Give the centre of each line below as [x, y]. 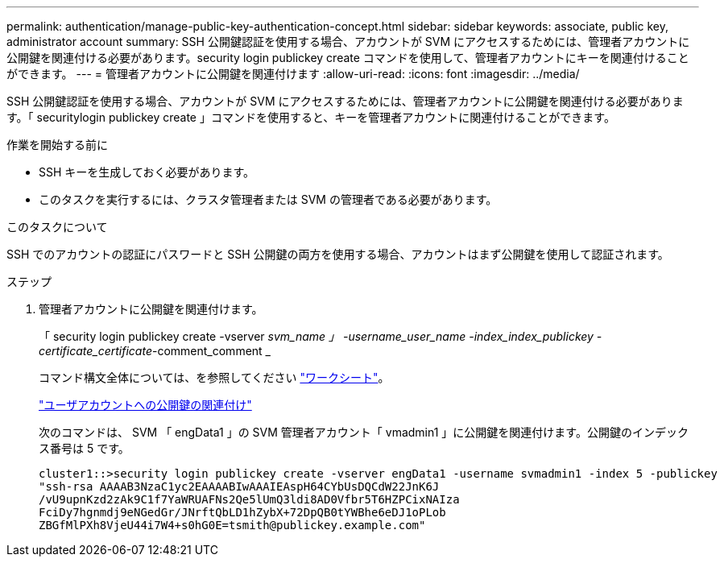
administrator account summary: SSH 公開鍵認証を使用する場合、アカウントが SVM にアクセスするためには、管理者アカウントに [348, 41]
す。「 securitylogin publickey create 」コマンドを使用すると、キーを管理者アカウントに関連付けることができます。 [311, 117]
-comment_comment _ [211, 351]
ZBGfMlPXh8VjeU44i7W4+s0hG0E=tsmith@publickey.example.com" [232, 525]
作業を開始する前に [57, 145]
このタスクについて [57, 227]
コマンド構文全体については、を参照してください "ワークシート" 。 [214, 377]
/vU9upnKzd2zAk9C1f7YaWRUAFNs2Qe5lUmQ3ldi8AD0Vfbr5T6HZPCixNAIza [249, 499]
